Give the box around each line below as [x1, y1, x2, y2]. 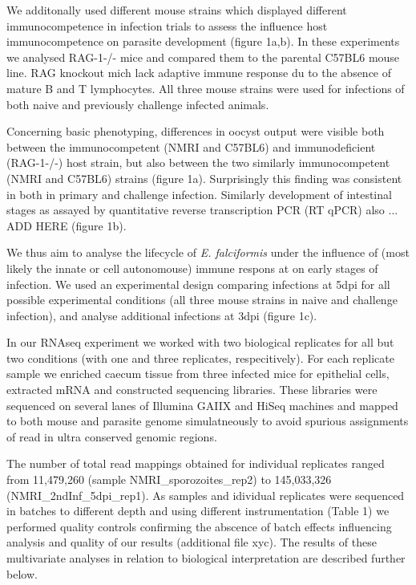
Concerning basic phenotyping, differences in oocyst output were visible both [6, 123, 385, 140]
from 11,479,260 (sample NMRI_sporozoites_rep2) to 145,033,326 [6, 471, 332, 488]
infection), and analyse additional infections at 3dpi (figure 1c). [6, 307, 317, 323]
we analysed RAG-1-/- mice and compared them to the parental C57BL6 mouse [6, 48, 400, 65]
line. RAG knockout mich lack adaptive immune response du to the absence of [6, 64, 392, 81]
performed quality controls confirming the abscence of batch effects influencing [6, 518, 392, 534]
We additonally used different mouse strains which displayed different [6, 2, 347, 18]
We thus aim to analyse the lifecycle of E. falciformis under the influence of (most [6, 244, 410, 261]
